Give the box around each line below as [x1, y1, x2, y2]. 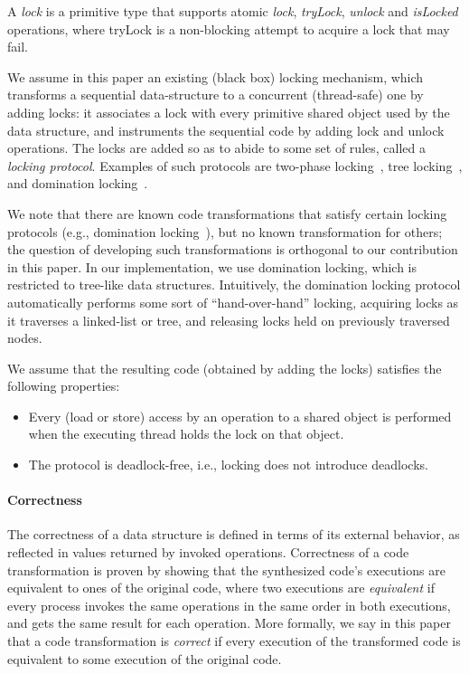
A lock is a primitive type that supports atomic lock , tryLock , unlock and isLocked [7, 2, 458, 20]
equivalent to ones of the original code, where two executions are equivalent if [7, 578, 435, 597]
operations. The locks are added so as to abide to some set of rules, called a [7, 138, 426, 157]
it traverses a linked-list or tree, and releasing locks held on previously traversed [7, 310, 450, 329]
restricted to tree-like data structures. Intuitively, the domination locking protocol [7, 275, 461, 294]
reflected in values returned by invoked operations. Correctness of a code [7, 543, 409, 562]
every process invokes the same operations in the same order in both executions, [7, 595, 451, 614]
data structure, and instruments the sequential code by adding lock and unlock [7, 120, 445, 139]
